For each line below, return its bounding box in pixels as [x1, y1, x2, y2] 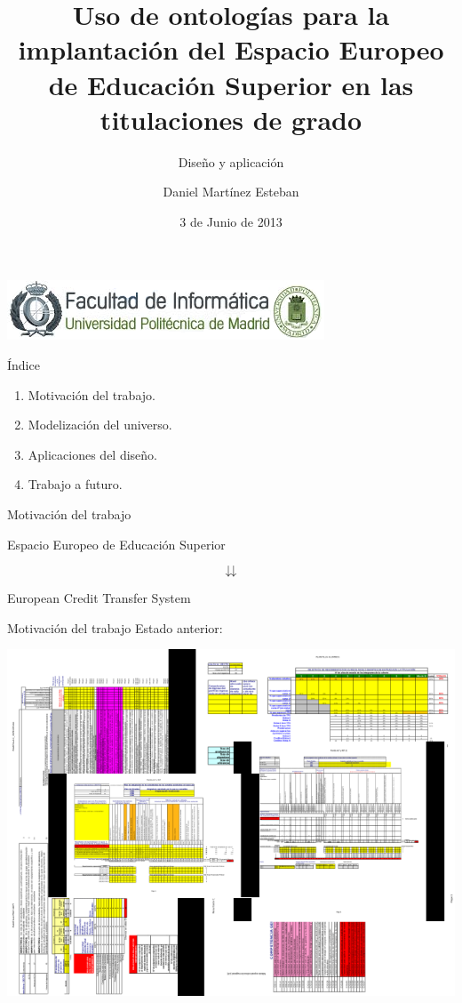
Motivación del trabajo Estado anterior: [7, 618, 223, 637]
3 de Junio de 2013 [179, 212, 283, 230]
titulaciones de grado [100, 100, 362, 137]
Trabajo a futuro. [28, 475, 123, 493]
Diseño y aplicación [178, 152, 284, 171]
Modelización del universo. [28, 415, 172, 434]
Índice [7, 356, 40, 374]
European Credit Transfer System [7, 589, 191, 607]
